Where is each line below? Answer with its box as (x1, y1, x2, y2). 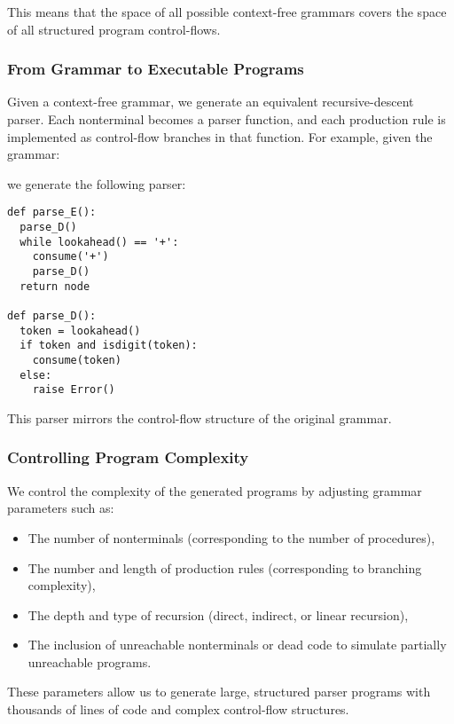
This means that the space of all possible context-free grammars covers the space (7, 3, 447, 20)
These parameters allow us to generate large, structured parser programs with (7, 682, 431, 701)
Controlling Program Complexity (7, 446, 249, 468)
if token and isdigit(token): (20, 339, 198, 352)
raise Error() (32, 383, 115, 397)
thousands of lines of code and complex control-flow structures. (7, 700, 349, 719)
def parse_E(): (7, 206, 97, 219)
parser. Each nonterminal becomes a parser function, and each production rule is (7, 110, 446, 128)
